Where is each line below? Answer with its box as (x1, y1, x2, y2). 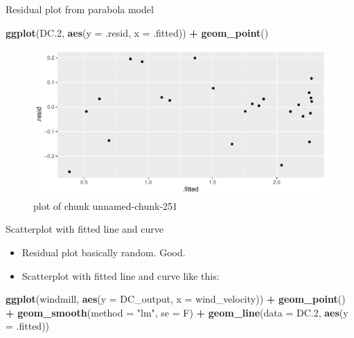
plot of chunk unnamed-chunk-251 (33, 198, 178, 213)
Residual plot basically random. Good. (21, 244, 186, 259)
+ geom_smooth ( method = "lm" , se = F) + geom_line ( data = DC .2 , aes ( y (6, 305, 348, 319)
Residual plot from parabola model (6, 2, 154, 16)
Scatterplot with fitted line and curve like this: (21, 268, 220, 283)
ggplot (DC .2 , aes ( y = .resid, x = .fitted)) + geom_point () (6, 25, 269, 39)
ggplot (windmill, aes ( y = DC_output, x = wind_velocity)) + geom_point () (6, 292, 346, 306)
